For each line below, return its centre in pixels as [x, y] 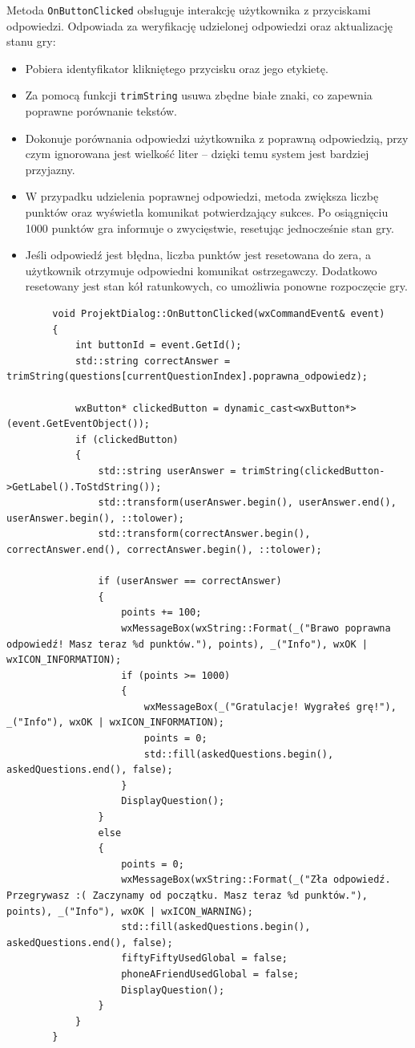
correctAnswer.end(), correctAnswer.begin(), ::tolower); [164, 549]
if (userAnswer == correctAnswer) [190, 581]
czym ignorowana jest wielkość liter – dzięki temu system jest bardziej [197, 154]
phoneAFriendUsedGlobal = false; [210, 974]
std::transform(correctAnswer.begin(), [204, 534]
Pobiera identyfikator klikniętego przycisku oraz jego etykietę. [177, 68]
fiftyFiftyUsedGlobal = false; [204, 959]
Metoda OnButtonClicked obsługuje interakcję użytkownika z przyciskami [189, 10]
